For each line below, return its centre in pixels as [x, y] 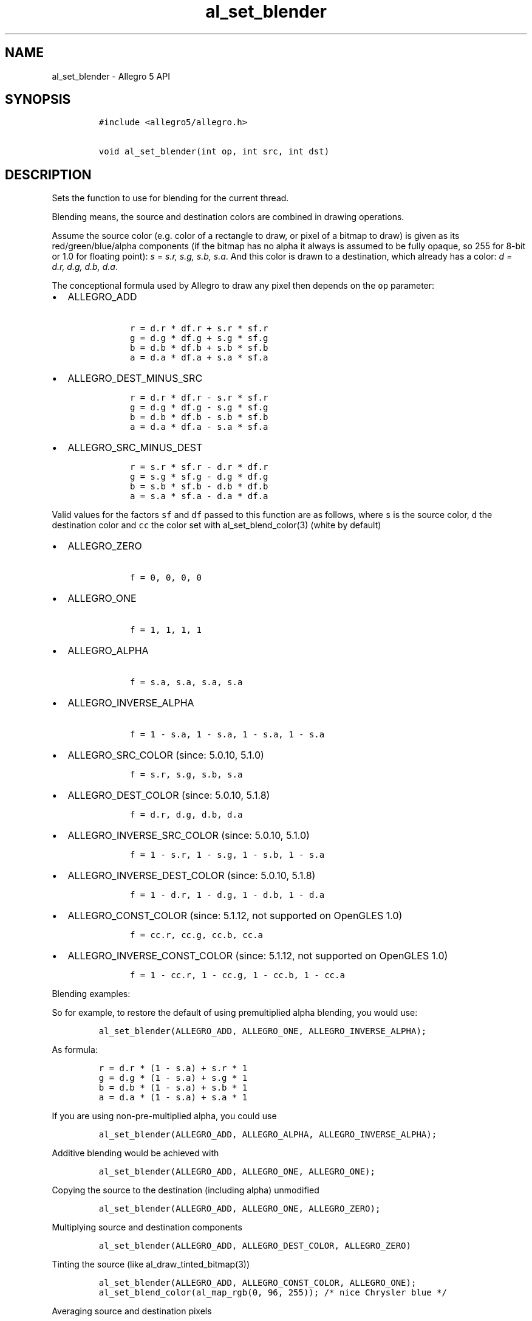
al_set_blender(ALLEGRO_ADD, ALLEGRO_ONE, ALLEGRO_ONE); [237, 1172]
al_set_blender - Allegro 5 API [111, 76]
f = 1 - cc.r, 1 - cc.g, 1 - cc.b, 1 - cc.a [237, 975]
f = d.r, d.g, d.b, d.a [186, 815]
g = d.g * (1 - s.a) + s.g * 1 [173, 1078]
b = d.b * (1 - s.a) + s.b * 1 [173, 1088]
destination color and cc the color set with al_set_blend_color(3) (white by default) [217, 525]
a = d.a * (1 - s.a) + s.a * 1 [173, 1098]
